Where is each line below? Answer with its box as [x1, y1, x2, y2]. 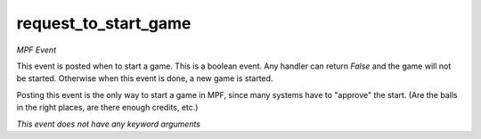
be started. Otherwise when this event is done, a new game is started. [16, 73, 273, 84]
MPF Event [16, 45, 57, 55]
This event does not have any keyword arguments [16, 119, 200, 129]
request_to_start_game [16, 13, 192, 33]
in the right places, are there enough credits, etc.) [16, 102, 199, 113]
